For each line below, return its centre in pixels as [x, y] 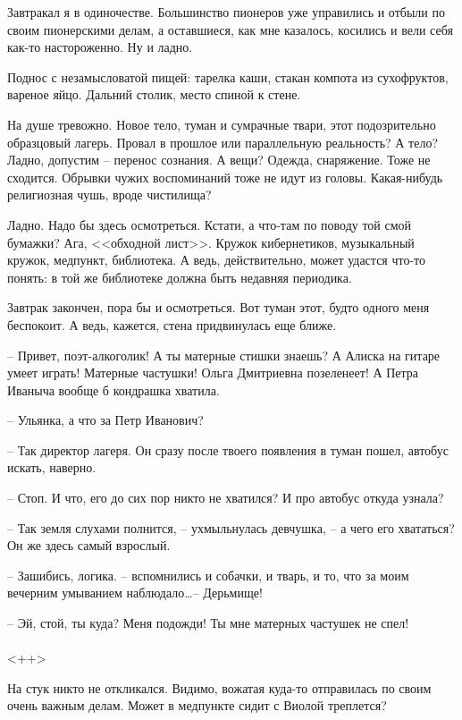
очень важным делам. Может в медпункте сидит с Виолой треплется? [197, 705]
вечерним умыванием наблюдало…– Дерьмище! [135, 593]
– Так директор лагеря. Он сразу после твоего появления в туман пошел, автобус [228, 449]
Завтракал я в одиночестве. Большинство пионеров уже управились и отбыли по [226, 12]
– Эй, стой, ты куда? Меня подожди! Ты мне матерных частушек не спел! [208, 623]
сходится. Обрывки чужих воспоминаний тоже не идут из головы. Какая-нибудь [225, 177]
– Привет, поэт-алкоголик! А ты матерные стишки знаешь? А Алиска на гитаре [224, 355]
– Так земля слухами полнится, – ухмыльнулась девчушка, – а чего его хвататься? [231, 527]
